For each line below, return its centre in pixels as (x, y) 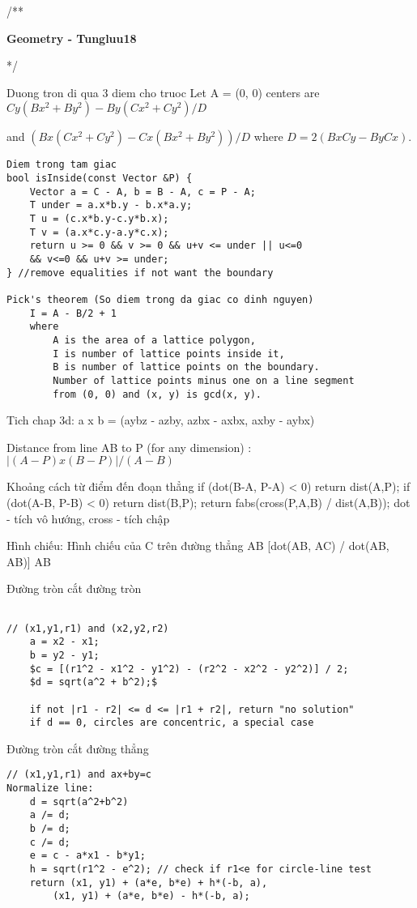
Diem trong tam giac (62, 165)
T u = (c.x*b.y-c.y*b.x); (99, 219)
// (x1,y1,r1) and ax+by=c (79, 775)
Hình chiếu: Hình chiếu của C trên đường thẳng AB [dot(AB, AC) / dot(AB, (198, 546)
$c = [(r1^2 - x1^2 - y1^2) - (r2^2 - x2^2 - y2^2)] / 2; (189, 669)
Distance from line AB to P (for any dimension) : (129, 447)
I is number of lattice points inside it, (169, 354)
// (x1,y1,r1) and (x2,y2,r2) (88, 628)
